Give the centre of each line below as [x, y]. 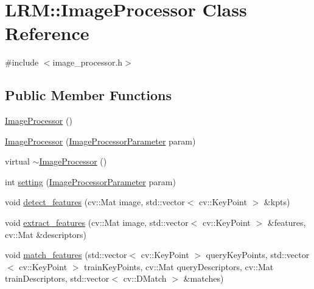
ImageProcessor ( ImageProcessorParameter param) [100, 141]
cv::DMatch [145, 278]
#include [22, 62]
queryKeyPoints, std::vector [258, 255]
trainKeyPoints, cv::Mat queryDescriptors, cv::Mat [179, 266]
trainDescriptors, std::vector [57, 278]
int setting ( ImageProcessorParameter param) [90, 181]
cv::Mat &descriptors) [46, 234]
